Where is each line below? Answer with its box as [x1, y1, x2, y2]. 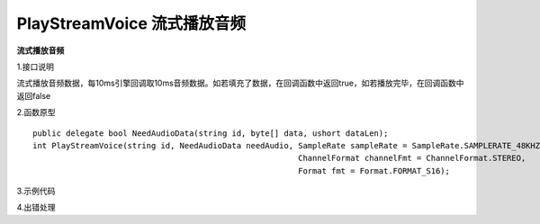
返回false [16, 90, 51, 101]
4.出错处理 [16, 202, 56, 213]
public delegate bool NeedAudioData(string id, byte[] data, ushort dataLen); [32, 128, 389, 139]
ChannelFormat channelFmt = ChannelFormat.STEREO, [298, 153, 526, 164]
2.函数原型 [16, 107, 56, 118]
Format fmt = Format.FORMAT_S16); [298, 166, 450, 175]
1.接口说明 [16, 61, 54, 72]
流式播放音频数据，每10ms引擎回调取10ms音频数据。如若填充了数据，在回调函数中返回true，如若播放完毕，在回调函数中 [16, 77, 464, 89]
